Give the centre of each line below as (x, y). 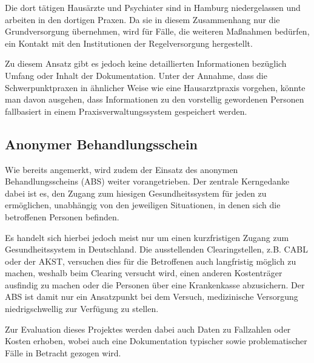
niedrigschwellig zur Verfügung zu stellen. (82, 309)
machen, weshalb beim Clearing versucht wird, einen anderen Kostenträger (144, 273)
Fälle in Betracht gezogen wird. (63, 352)
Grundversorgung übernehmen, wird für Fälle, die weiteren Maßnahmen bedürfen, (157, 31)
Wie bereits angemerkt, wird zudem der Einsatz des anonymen (122, 169)
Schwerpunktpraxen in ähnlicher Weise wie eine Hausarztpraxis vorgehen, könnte (155, 87)
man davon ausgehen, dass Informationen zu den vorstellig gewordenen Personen (155, 99)
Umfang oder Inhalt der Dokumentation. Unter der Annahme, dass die (136, 75)
